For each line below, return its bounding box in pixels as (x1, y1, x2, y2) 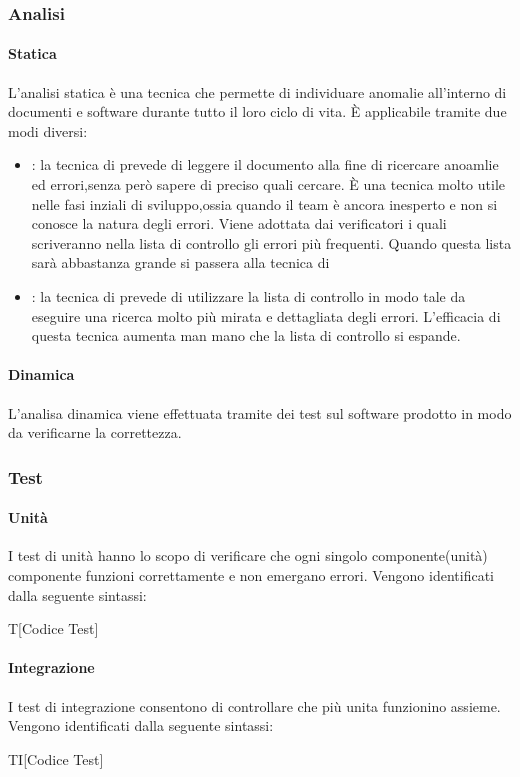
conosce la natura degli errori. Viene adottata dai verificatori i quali (31, 213, 447, 234)
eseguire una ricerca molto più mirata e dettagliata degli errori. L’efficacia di (31, 305, 501, 326)
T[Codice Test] (8, 618, 99, 639)
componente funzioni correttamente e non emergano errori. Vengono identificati (8, 564, 494, 585)
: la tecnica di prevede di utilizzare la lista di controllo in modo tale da (31, 285, 466, 306)
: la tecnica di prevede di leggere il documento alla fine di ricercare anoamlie (31, 154, 499, 175)
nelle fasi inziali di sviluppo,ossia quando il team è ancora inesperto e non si (31, 193, 498, 214)
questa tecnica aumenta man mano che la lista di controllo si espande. (31, 325, 461, 346)
